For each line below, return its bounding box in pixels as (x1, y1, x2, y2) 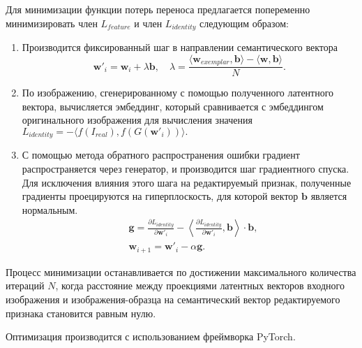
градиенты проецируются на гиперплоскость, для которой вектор (22, 189, 299, 203)
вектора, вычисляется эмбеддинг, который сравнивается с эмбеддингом (22, 99, 324, 113)
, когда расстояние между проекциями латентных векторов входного (55, 278, 345, 293)
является (310, 189, 347, 203)
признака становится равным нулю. (6, 305, 156, 320)
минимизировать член (6, 15, 98, 30)
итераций (6, 278, 45, 293)
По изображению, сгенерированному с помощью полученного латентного (22, 85, 334, 100)
